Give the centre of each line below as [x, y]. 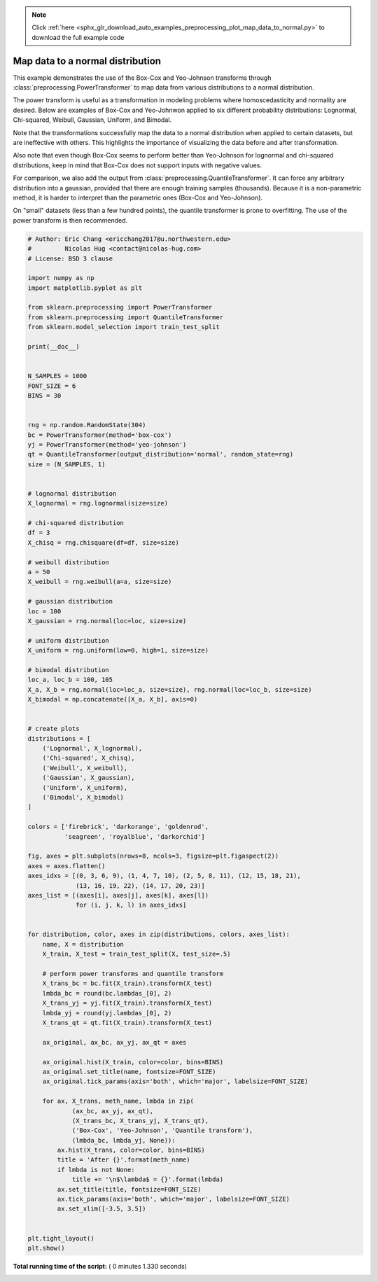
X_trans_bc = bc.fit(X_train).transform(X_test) [127, 983]
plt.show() [46, 1248]
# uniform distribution [69, 640]
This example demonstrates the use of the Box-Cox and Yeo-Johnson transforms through [142, 78]
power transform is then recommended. [70, 220]
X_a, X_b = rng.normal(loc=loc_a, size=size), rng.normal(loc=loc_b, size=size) [170, 689]
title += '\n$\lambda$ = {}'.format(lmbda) [148, 1179]
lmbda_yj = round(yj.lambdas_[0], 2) [107, 1013]
